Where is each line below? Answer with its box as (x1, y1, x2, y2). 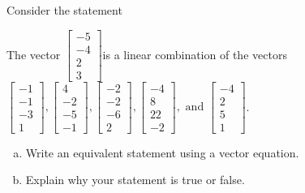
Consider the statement (6, 2, 122, 18)
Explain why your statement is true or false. (25, 171, 245, 188)
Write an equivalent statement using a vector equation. (25, 144, 299, 161)
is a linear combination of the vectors (102, 45, 287, 62)
